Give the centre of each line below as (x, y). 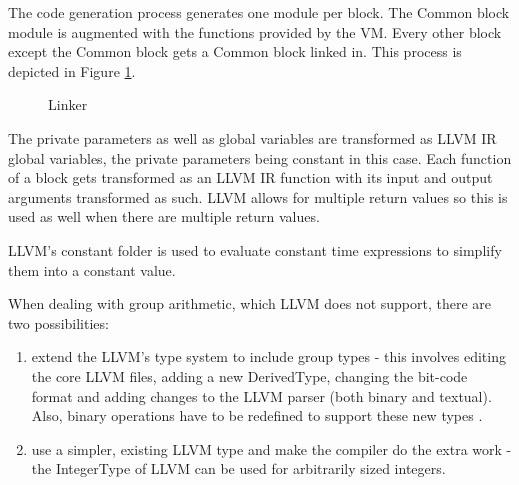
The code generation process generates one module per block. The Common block (259, 12)
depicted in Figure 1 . (72, 70)
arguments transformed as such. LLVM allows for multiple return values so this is (258, 196)
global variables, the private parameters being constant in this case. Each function (260, 157)
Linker (68, 104)
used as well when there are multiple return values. (164, 216)
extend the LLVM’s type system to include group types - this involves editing (268, 356)
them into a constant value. (92, 269)
